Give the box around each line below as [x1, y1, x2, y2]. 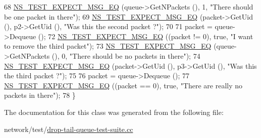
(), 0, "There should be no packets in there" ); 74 [51, 50, 200, 61]
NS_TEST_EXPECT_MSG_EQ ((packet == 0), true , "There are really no [4, 80, 243, 90]
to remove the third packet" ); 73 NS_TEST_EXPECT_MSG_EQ [4, 41, 212, 51]
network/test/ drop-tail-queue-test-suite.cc [4, 123, 133, 134]
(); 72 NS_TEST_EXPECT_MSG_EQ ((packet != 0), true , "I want [38, 31, 253, 41]
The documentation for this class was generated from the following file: [4, 106, 224, 117]
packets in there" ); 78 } [4, 90, 76, 100]
